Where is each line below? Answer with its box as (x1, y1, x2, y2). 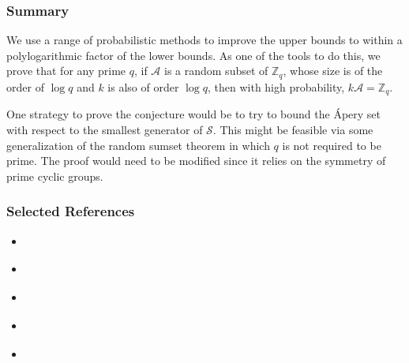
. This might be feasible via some (212, 121, 373, 137)
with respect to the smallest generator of (6, 121, 203, 137)
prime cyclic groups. (6, 167, 103, 184)
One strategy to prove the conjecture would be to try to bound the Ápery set (6, 106, 381, 122)
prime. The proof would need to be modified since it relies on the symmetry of (6, 152, 386, 169)
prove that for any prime (6, 62, 126, 79)
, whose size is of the (283, 62, 383, 79)
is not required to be (282, 137, 381, 153)
